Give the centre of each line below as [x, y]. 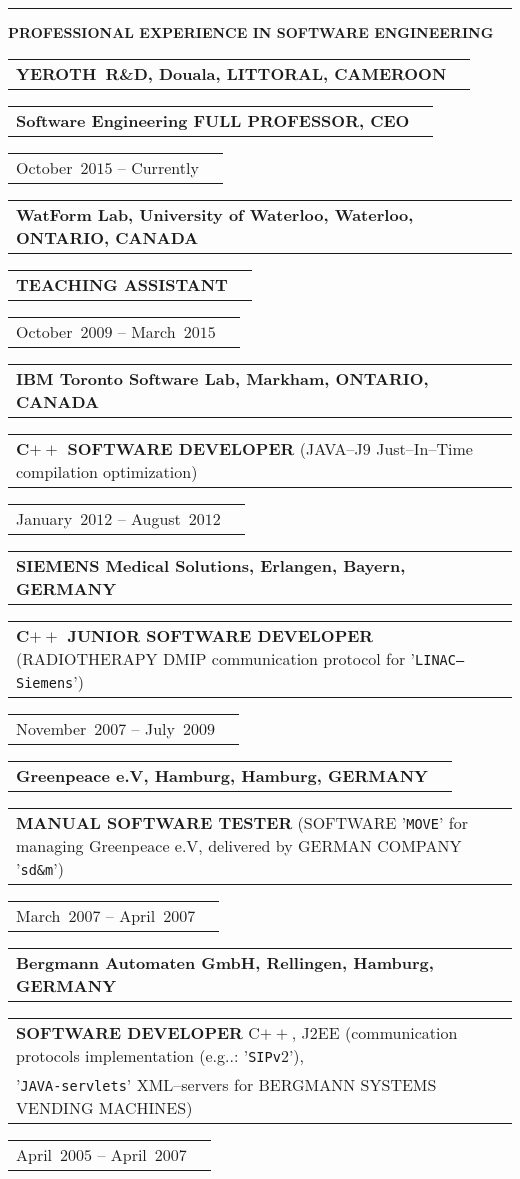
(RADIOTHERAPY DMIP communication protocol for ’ [216, 658]
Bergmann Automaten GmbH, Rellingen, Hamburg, [225, 962]
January [44, 518]
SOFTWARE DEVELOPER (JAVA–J [215, 448]
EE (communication [387, 1032]
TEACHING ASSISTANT [122, 284]
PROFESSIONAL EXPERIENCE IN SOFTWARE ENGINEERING [251, 32]
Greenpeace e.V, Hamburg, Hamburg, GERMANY [222, 775]
